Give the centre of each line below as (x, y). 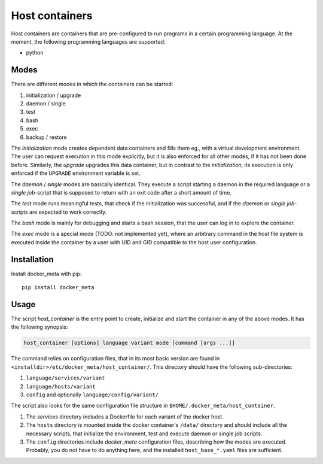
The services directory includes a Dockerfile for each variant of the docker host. (125, 417)
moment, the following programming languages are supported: (88, 41)
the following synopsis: (39, 327)
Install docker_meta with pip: (46, 274)
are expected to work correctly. (68, 212)
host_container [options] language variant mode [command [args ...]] (129, 343)
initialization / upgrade (54, 95)
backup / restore (46, 137)
